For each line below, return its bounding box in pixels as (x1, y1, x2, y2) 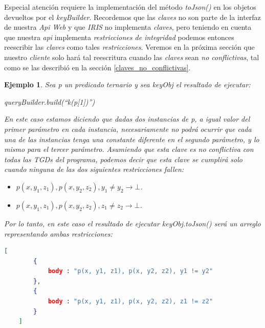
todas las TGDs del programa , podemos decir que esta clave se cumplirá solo (4, 153, 242, 164)
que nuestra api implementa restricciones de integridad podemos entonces (4, 31, 234, 42)
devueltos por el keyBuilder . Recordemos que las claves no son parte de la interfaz (4, 11, 261, 22)
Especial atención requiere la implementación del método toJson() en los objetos (4, 2, 256, 12)
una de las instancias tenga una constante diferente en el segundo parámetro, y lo (4, 133, 259, 144)
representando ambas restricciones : (4, 228, 113, 239)
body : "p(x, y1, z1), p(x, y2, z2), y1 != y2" (48, 267, 213, 275)
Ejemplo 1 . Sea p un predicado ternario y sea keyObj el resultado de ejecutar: (4, 79, 251, 90)
